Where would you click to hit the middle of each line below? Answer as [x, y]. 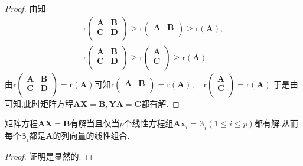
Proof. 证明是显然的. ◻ [49, 156]
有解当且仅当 [95, 123]
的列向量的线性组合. [91, 136]
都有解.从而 [276, 123]
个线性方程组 [149, 123]
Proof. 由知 [25, 8]
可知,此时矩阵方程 [39, 103]
